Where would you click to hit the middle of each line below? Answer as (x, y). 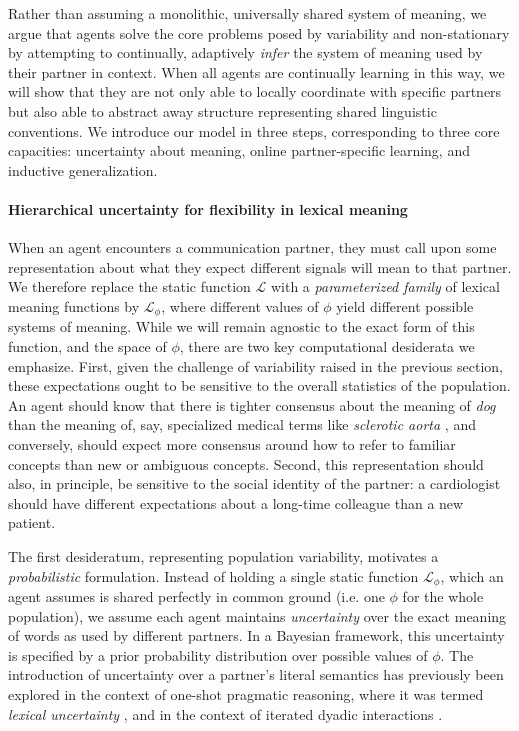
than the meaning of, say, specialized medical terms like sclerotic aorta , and (242, 424)
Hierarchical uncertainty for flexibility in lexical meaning (208, 208)
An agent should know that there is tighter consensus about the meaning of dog (252, 404)
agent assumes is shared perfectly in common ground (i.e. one (196, 595)
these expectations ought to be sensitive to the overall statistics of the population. (259, 385)
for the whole (443, 595)
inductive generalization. (83, 169)
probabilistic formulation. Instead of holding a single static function (213, 575)
